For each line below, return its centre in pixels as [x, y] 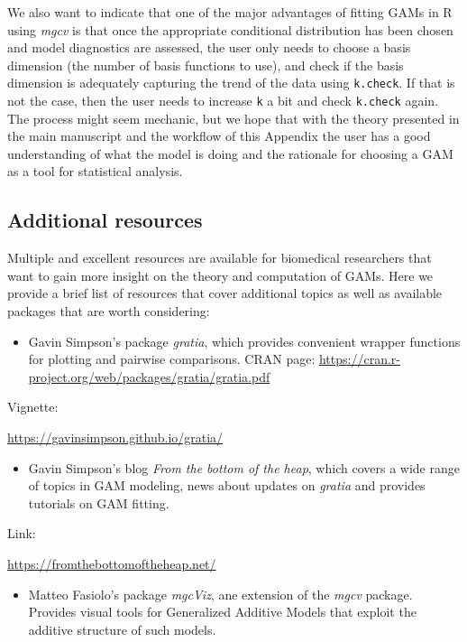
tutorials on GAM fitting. [99, 502]
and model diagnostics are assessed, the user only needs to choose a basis [209, 47]
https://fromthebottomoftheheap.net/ [112, 563]
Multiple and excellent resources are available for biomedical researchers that [220, 258]
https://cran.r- [359, 359]
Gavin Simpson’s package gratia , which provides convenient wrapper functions [244, 341]
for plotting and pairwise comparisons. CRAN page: [172, 359]
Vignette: [33, 407]
